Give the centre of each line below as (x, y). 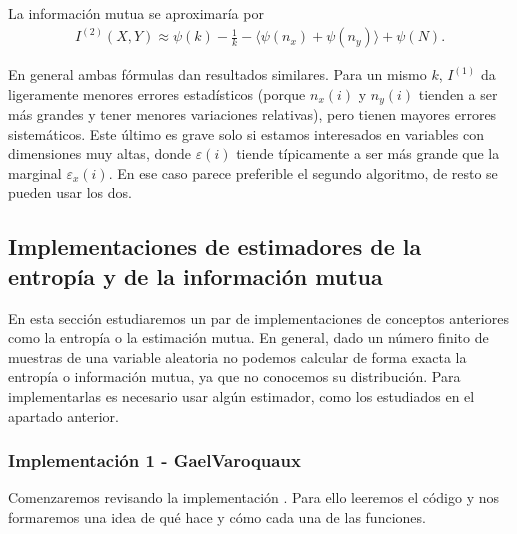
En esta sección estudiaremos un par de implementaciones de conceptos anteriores (258, 317)
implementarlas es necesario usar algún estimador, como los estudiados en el (241, 396)
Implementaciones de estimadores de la (215, 246)
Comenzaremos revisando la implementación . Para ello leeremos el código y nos (253, 497)
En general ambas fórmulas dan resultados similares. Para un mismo (217, 74)
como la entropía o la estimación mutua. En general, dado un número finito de (248, 337)
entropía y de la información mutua (195, 275)
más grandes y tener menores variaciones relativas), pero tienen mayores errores (252, 114)
